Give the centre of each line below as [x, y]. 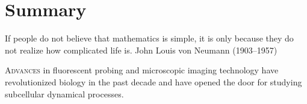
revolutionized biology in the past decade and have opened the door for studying [153, 81]
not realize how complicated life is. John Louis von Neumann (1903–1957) [141, 50]
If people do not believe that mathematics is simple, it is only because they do [149, 38]
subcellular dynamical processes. [64, 93]
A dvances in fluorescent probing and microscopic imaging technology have [142, 70]
